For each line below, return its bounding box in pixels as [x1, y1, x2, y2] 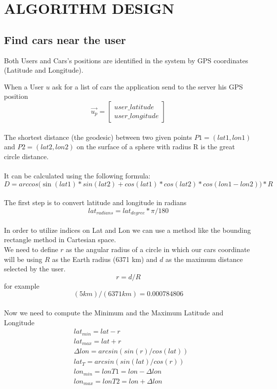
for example [4, 280, 40, 291]
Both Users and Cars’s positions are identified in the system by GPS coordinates [4, 55, 248, 65]
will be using [4, 254, 42, 264]
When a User [4, 81, 44, 91]
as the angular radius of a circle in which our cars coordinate [66, 244, 250, 254]
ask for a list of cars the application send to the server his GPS [52, 81, 243, 91]
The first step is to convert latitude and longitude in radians [4, 197, 187, 208]
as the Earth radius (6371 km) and [52, 254, 158, 264]
